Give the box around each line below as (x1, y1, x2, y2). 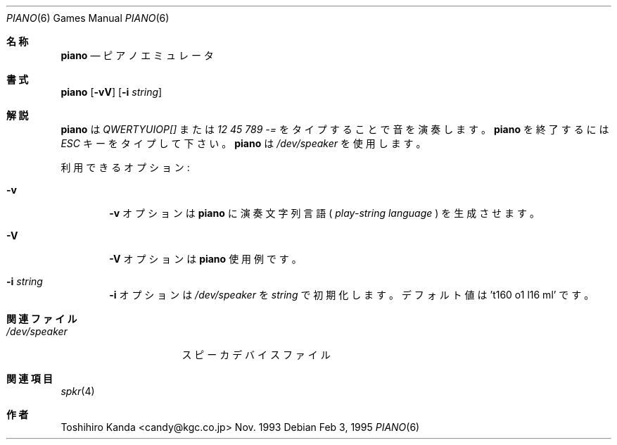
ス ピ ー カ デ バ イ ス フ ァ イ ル (182, 349, 331, 361)
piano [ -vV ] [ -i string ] (61, 86, 163, 98)
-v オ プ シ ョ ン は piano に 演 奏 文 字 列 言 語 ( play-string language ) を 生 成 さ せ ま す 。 (109, 207, 540, 219)
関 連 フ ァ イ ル (6, 313, 77, 325)
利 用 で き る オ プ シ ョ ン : (61, 161, 190, 173)
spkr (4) (61, 385, 95, 397)
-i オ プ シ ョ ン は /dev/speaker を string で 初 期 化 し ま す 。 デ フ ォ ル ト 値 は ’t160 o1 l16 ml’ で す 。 (109, 289, 594, 301)
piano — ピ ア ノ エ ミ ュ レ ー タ (61, 49, 214, 61)
